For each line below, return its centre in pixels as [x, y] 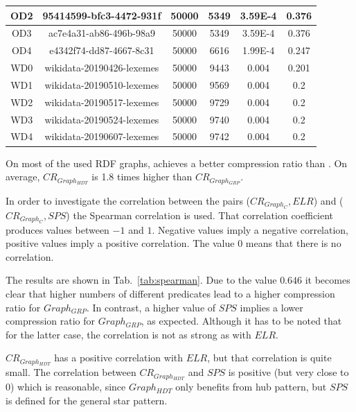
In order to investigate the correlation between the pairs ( [128, 200]
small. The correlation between [71, 372]
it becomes [328, 280]
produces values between [57, 229]
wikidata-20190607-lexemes [102, 136]
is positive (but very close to [288, 372]
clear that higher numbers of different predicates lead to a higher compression [170, 294]
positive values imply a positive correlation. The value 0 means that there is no [173, 243]
